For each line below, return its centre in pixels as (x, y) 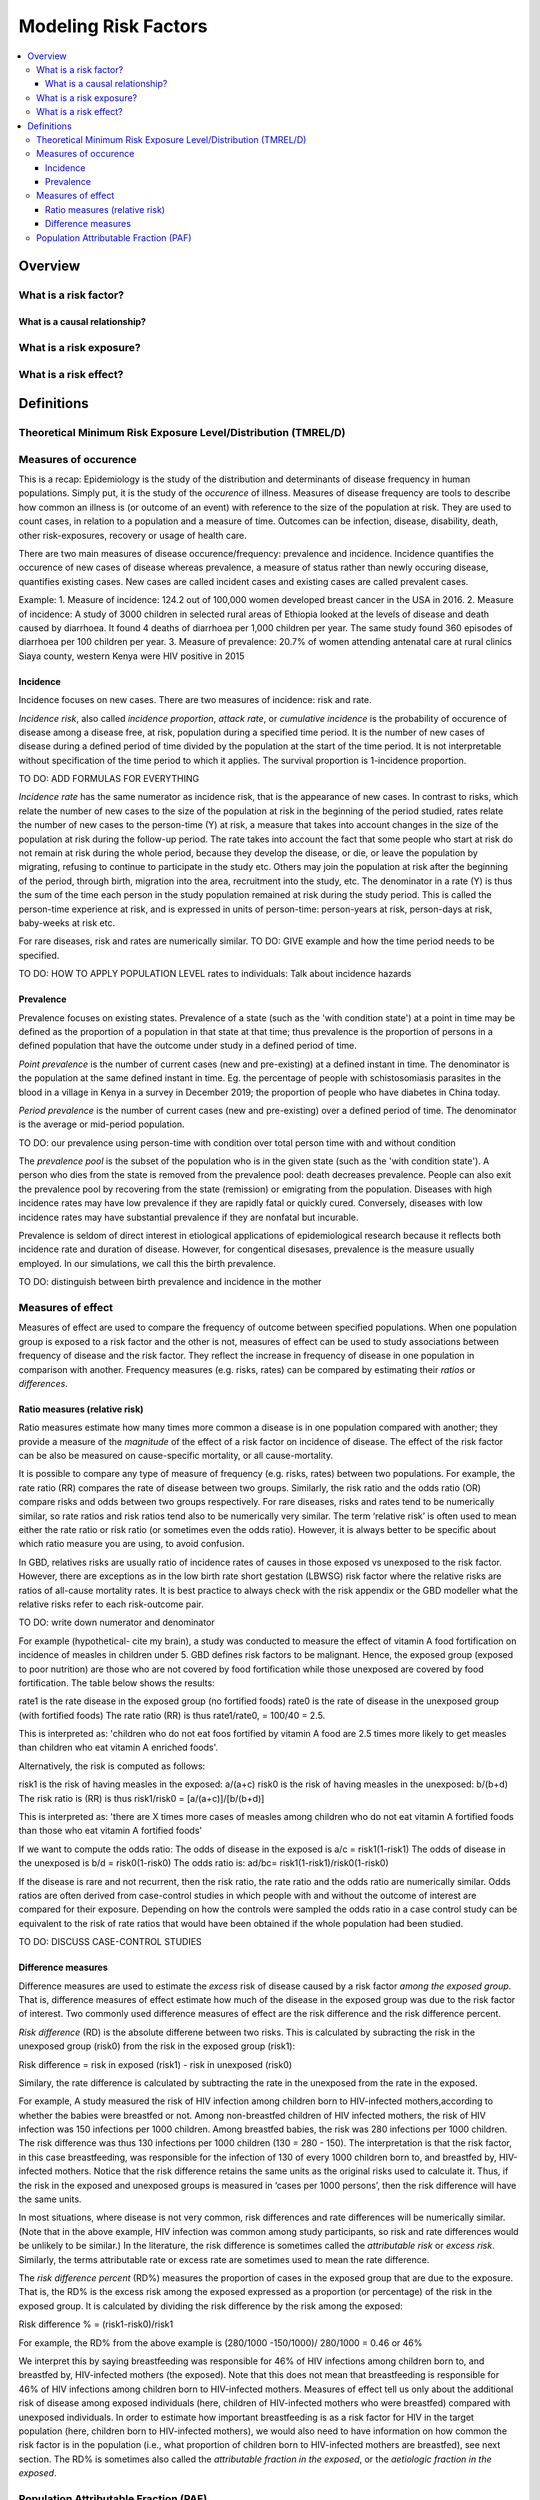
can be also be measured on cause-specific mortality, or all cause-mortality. (176, 1456)
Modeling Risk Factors (113, 26)
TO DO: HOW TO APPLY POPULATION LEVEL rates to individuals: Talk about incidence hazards (215, 974)
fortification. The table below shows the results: (116, 1682)
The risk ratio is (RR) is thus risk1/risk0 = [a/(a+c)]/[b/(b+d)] (141, 1798)
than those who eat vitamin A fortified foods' (110, 1831)
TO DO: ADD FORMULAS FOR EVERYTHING (109, 779)
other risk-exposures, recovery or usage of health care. (132, 535)
